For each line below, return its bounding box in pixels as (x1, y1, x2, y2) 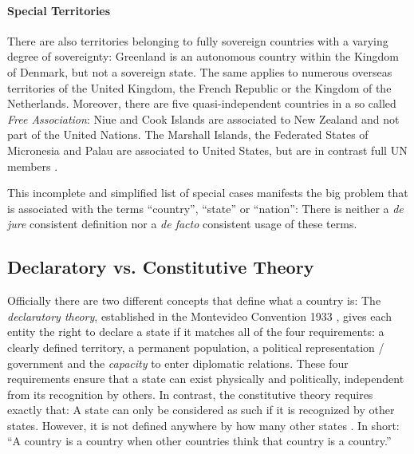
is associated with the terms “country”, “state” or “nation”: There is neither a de (7, 199, 404, 216)
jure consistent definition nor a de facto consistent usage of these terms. (7, 215, 357, 232)
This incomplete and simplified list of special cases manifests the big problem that (7, 184, 408, 201)
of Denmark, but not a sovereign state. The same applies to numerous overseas (7, 63, 392, 80)
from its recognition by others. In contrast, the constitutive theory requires (7, 385, 373, 402)
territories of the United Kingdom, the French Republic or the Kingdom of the (7, 79, 392, 96)
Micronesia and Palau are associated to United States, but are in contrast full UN (7, 141, 408, 158)
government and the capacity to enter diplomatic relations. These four (7, 354, 349, 371)
